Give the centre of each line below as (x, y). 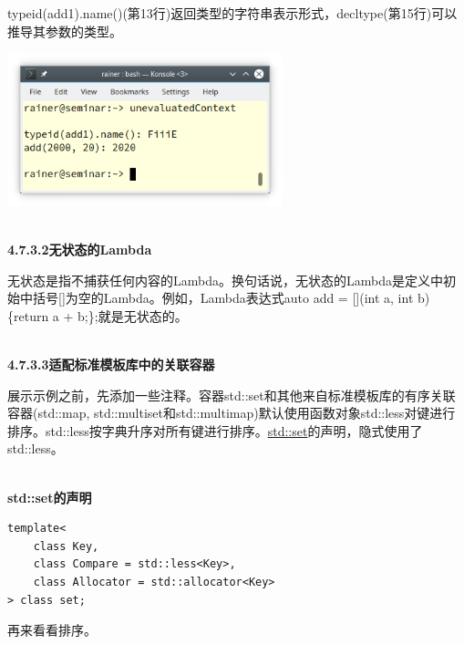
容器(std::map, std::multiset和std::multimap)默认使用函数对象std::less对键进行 (232, 413)
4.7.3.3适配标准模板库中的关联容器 (111, 364)
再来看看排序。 (52, 630)
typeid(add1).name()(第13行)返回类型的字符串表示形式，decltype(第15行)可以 (232, 13)
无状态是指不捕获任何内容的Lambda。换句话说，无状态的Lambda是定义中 (225, 280)
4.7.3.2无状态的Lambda (80, 250)
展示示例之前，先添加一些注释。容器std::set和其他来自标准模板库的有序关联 (232, 395)
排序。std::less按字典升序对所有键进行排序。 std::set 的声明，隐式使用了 (215, 430)
